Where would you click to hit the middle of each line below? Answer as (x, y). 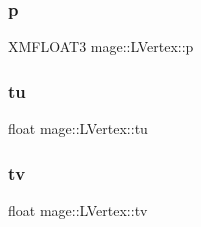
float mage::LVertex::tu (78, 128)
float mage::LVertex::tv (78, 209)
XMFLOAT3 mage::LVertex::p (101, 46)
